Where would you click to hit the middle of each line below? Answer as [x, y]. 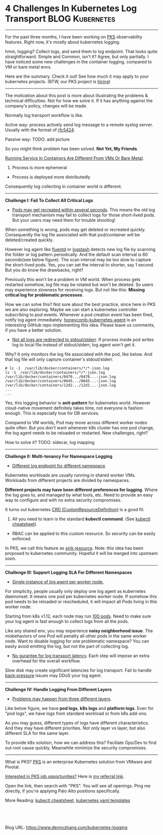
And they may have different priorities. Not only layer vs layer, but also [75, 728]
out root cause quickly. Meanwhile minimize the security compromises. [76, 747]
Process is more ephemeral [39, 167]
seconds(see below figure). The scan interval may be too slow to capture [78, 259]
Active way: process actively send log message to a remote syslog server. [79, 124]
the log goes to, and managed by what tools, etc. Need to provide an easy [79, 495]
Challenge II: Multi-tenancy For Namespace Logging [59, 456]
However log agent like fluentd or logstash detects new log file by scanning [80, 249]
